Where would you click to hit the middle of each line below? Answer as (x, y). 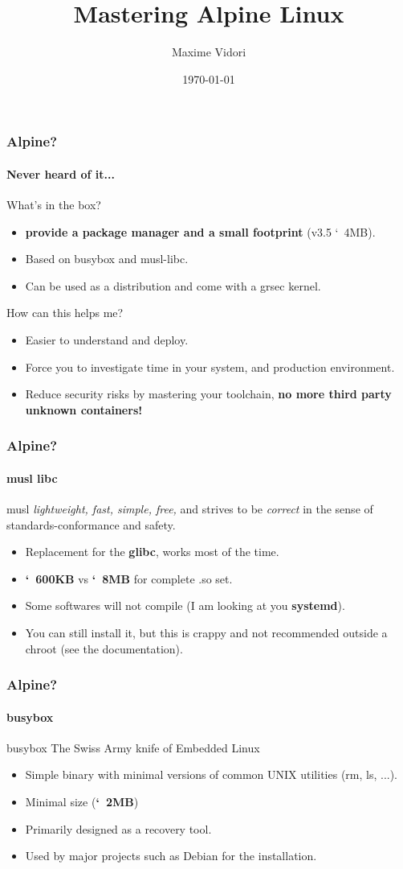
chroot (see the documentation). (104, 648)
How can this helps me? (65, 313)
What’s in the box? (54, 205)
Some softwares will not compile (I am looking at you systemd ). (185, 605)
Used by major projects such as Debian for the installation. (171, 856)
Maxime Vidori (209, 52)
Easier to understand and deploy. (107, 340)
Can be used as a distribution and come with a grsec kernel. (173, 285)
